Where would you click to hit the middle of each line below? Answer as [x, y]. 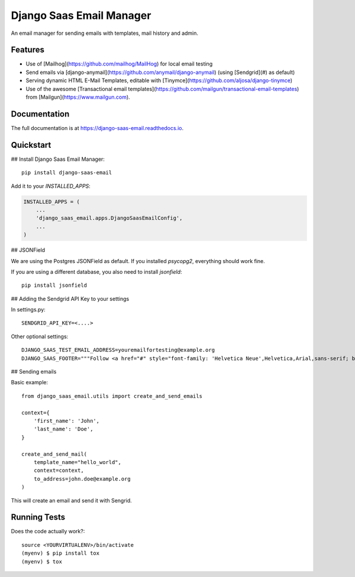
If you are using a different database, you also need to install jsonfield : [96, 271]
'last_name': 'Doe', [63, 429]
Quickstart [31, 145]
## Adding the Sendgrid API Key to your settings [70, 299]
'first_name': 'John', [67, 421]
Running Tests [38, 517]
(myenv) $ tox [42, 561]
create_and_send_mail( [54, 454]
